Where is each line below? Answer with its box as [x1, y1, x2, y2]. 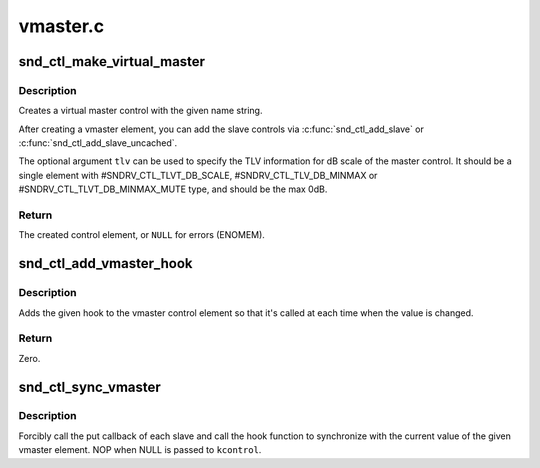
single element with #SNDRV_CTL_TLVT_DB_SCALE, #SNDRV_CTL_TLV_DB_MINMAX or [18, 169, 378, 181]
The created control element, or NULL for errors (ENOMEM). [18, 229, 265, 241]
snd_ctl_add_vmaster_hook [18, 255, 193, 272]
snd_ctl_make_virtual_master [18, 53, 205, 70]
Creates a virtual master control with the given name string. [18, 105, 263, 117]
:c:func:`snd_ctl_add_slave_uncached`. [18, 137, 178, 149]
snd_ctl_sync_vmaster [18, 378, 162, 395]
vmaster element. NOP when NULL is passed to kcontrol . [18, 444, 262, 456]
